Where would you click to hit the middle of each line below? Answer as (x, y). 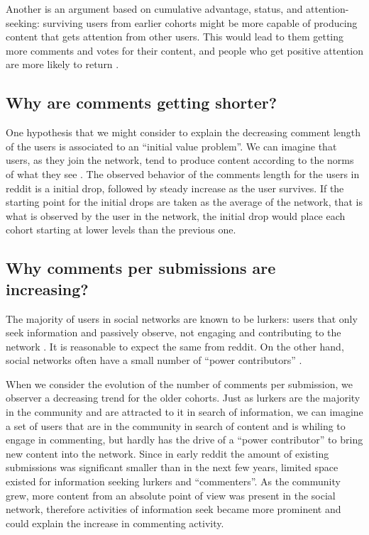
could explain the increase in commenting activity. (115, 523)
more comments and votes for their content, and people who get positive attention (184, 50)
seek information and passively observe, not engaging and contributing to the (174, 332)
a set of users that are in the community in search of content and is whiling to (176, 425)
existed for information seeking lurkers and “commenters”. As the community (173, 481)
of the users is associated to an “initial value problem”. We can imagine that (171, 146)
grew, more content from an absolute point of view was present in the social (171, 495)
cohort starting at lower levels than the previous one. (121, 230)
